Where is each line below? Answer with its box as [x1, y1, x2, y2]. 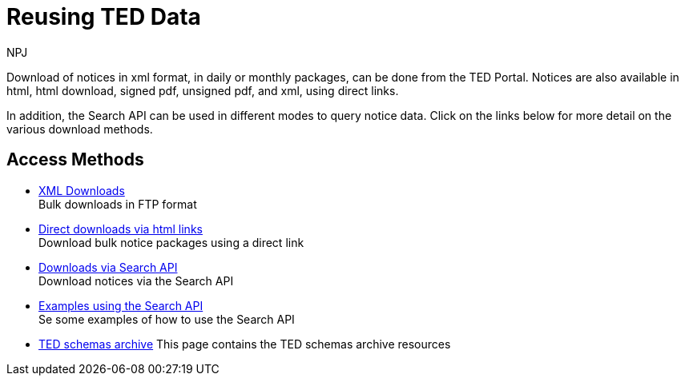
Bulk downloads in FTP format [38, 197, 197, 211]
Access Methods [6, 149, 144, 170]
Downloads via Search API [38, 260, 178, 274]
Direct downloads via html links [38, 221, 203, 236]
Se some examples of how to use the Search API [38, 312, 295, 326]
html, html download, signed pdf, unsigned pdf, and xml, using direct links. [6, 83, 399, 97]
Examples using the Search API [38, 298, 203, 312]
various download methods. [6, 121, 153, 136]
